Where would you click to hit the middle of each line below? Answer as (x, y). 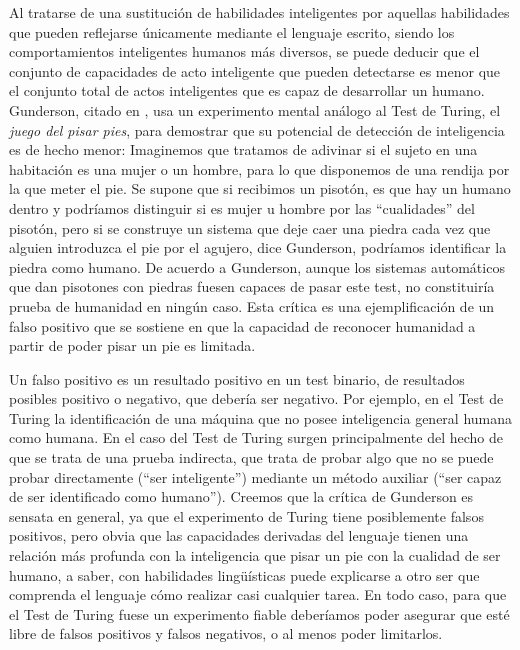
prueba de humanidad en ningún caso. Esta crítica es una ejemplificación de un (252, 305)
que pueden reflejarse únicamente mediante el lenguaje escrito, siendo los (232, 31)
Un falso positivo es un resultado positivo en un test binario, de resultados (237, 378)
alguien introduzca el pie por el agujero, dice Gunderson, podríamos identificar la (258, 247)
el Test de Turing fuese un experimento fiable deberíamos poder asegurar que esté (259, 613)
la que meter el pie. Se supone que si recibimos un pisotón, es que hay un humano (260, 188)
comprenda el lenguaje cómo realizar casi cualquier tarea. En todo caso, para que (258, 594)
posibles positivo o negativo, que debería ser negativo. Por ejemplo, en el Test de (256, 398)
